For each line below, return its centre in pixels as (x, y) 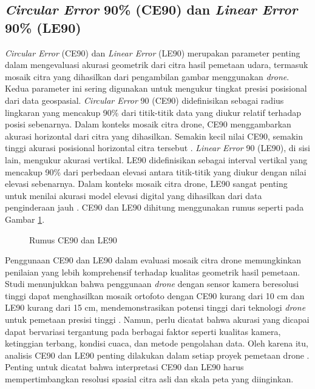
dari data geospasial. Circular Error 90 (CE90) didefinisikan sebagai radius (144, 100)
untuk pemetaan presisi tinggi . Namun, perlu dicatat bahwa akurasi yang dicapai (157, 320)
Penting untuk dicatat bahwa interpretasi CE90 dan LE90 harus (124, 367)
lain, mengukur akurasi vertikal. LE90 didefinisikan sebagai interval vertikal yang (156, 159)
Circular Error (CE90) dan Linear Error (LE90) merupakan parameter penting (153, 52)
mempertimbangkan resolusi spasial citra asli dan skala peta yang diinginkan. (149, 379)
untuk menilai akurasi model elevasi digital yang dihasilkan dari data (134, 195)
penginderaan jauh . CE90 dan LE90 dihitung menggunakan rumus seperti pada (154, 207)
